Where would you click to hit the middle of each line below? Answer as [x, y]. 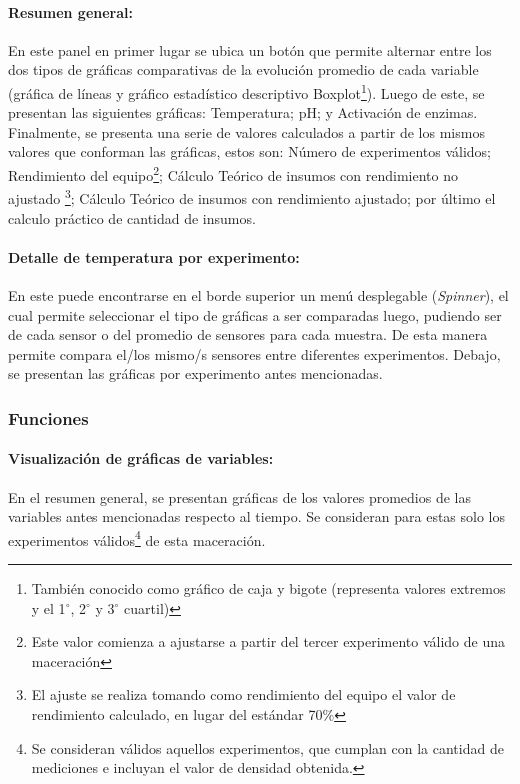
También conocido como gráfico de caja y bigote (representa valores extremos [268, 587]
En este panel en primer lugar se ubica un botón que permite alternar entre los [250, 49]
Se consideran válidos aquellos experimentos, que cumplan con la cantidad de [267, 747]
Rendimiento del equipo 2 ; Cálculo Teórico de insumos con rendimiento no [233, 173]
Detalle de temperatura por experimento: [154, 256]
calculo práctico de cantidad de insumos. [132, 217]
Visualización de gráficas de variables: [141, 458]
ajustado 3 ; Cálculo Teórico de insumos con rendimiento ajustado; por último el [252, 196]
